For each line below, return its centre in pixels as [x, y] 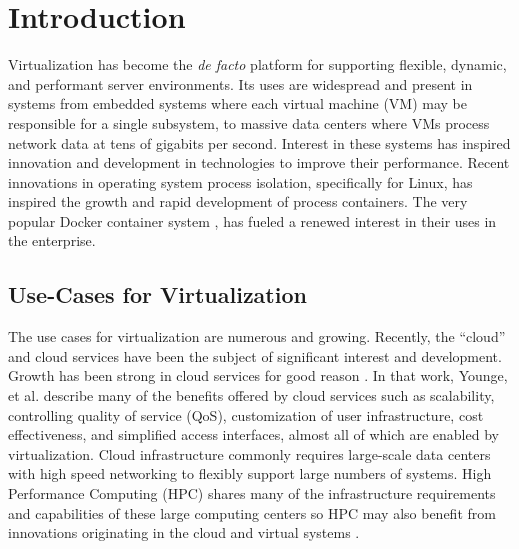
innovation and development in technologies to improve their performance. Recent [259, 162]
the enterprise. [52, 240]
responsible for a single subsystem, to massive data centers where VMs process [249, 122]
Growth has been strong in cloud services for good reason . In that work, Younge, [258, 375]
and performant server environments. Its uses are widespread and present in [240, 83]
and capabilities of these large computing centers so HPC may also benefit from [252, 512]
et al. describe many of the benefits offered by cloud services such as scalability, [251, 395]
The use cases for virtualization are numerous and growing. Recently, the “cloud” [257, 336]
